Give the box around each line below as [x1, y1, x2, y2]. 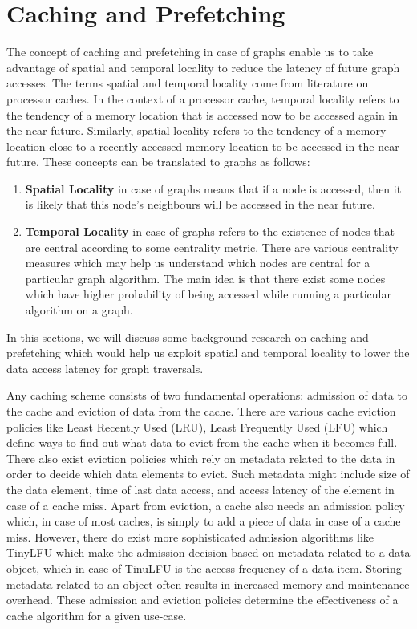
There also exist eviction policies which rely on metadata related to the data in [6, 449, 395, 466]
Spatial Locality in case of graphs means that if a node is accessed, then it [25, 180, 402, 197]
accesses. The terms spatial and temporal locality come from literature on [6, 75, 369, 91]
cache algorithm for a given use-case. [6, 607, 187, 623]
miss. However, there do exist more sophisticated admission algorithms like [6, 528, 374, 545]
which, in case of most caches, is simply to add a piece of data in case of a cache [6, 513, 401, 530]
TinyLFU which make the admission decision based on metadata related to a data [6, 544, 411, 561]
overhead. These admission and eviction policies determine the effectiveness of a [6, 591, 399, 608]
